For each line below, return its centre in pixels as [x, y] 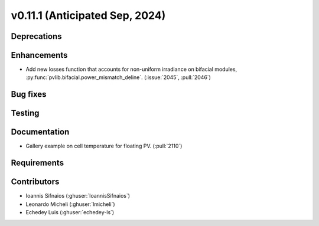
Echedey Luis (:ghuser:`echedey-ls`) [70, 212]
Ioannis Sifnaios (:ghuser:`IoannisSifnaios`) [78, 196]
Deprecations [36, 36]
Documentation [40, 132]
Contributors [35, 182]
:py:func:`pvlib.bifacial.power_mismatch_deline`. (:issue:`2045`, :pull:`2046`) [118, 77]
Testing [25, 113]
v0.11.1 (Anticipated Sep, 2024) [88, 15]
